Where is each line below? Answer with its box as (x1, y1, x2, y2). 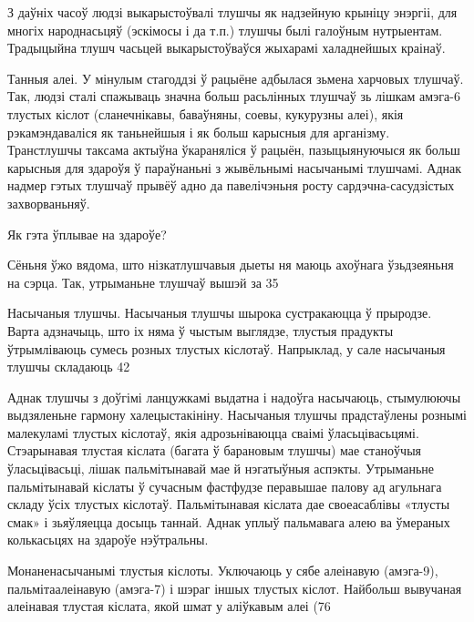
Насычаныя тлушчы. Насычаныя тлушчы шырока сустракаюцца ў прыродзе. (7, 303, 432, 322)
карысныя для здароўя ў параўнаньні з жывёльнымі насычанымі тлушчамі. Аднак (7, 158, 462, 177)
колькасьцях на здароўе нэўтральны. (7, 530, 209, 549)
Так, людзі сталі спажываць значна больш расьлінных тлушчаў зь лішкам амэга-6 (7, 87, 460, 106)
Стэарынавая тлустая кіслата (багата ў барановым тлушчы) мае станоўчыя (7, 441, 422, 460)
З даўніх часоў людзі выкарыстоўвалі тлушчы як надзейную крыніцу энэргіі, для (7, 3, 458, 21)
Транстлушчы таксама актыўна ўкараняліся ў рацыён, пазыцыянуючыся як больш (7, 140, 460, 159)
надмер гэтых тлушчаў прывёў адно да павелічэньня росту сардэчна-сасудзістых (7, 176, 455, 195)
